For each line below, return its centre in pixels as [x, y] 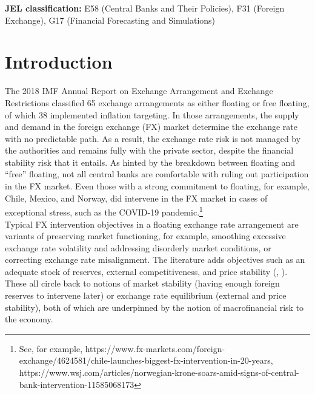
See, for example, [51, 348]
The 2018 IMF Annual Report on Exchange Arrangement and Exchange [139, 91]
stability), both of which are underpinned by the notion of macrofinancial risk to [154, 307]
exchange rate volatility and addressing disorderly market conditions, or [138, 247]
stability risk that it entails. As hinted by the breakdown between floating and [150, 162]
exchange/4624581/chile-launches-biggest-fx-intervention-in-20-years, [146, 360]
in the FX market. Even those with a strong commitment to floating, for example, [157, 186]
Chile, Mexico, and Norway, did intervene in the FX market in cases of [136, 198]
